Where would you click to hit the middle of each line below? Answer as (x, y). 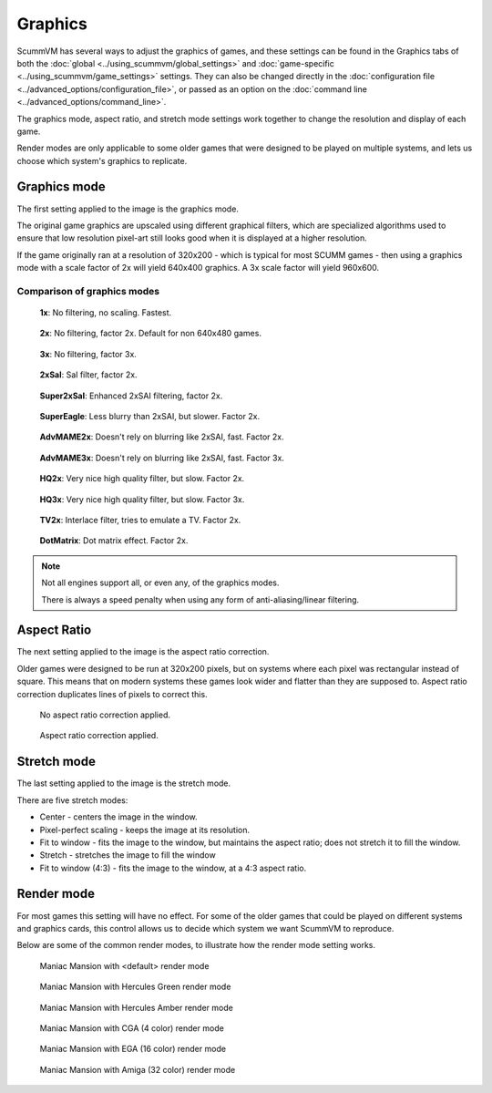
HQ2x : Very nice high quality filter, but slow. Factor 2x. (142, 479)
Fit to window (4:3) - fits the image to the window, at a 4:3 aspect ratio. (173, 868)
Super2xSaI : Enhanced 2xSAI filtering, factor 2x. (131, 396)
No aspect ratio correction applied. (105, 715)
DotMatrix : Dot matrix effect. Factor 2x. (114, 541)
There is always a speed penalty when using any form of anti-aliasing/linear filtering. (200, 599)
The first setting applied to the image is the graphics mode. (128, 209)
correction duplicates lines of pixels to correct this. (113, 694)
